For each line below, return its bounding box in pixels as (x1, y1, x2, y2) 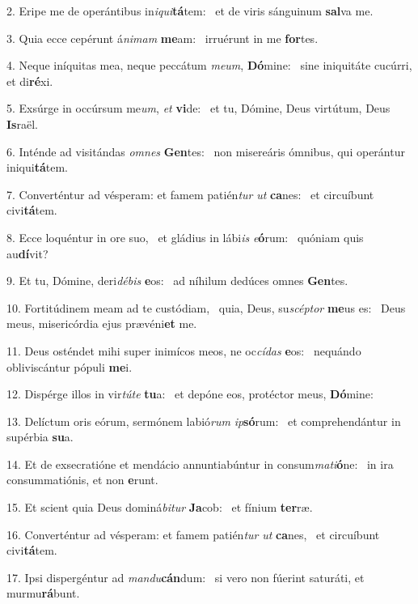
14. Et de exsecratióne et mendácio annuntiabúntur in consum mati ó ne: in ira (6, 455, 394, 472)
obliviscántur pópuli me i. (6, 358, 133, 375)
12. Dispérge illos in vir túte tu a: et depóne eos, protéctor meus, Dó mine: (6, 385, 374, 402)
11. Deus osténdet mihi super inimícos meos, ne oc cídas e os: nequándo (6, 342, 361, 359)
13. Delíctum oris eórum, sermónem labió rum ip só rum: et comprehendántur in (6, 412, 401, 429)
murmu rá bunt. (6, 585, 80, 602)
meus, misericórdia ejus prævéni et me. (6, 315, 197, 332)
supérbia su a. (6, 428, 74, 445)
